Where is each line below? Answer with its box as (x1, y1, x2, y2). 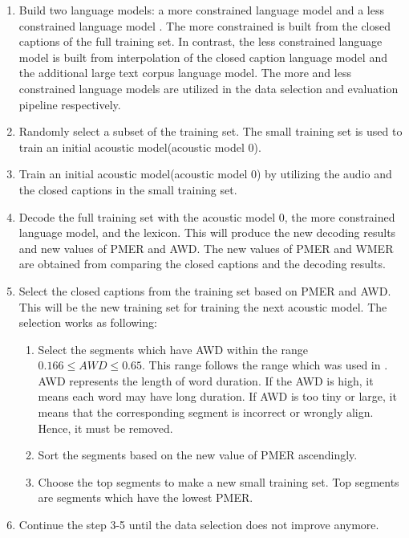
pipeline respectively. (18, 96, 121, 112)
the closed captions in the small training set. (18, 181, 237, 198)
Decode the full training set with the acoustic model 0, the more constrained (18, 208, 395, 225)
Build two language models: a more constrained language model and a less (18, 2, 384, 18)
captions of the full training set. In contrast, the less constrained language (18, 33, 383, 50)
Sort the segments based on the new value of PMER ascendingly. (38, 446, 358, 463)
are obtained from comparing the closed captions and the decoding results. (18, 255, 386, 272)
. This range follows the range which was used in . (142, 357, 388, 373)
